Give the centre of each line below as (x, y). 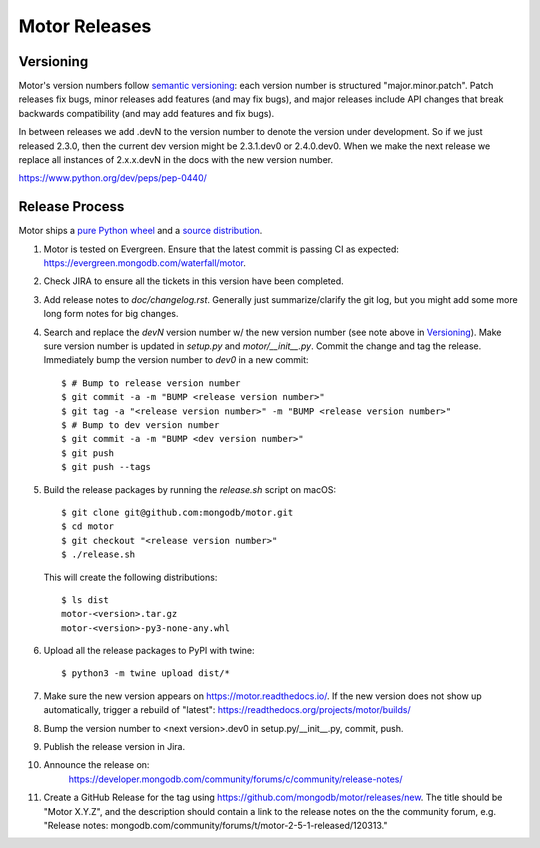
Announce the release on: (96, 765)
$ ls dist (85, 599)
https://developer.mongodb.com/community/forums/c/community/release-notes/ (236, 779)
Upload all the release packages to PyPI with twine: (149, 651)
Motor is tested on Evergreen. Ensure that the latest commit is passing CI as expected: (221, 249)
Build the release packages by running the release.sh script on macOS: (190, 489)
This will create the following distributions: (130, 577)
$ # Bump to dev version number (140, 425)
